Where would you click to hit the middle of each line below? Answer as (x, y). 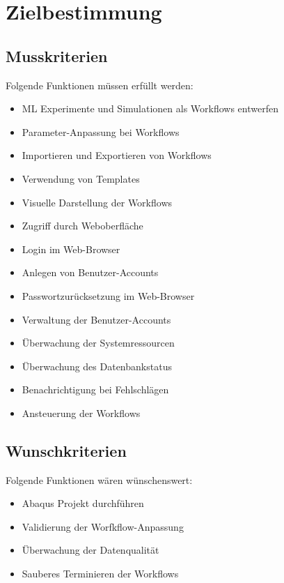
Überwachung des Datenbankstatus (97, 366)
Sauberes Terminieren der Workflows (100, 574)
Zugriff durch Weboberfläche (82, 226)
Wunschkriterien (66, 450)
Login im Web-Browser (71, 249)
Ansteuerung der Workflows (81, 412)
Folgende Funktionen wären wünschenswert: (99, 479)
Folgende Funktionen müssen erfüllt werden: (100, 85)
